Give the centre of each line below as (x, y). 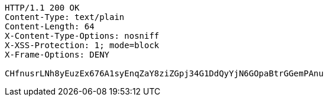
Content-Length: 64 (50, 26)
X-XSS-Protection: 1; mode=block (82, 45)
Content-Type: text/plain (65, 17)
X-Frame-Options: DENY (57, 55)
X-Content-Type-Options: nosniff (82, 36)
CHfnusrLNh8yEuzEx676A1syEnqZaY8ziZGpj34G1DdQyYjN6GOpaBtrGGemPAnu (164, 73)
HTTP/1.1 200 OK (42, 8)
